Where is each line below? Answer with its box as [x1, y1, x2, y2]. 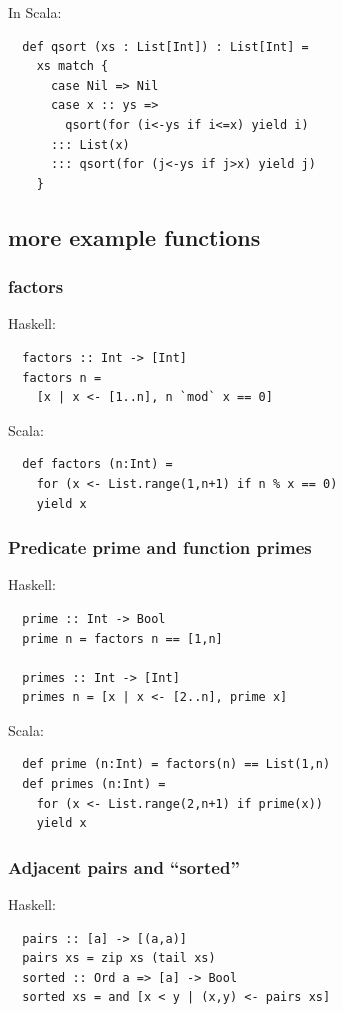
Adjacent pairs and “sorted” [8, 854, 240, 879]
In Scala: [8, 2, 62, 22]
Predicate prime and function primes [8, 535, 312, 560]
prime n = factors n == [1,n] [22, 631, 223, 646]
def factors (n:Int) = [22, 457, 173, 472]
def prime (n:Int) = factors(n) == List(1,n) [22, 757, 331, 772]
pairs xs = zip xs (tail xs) [22, 951, 216, 966]
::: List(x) [50, 137, 130, 152]
